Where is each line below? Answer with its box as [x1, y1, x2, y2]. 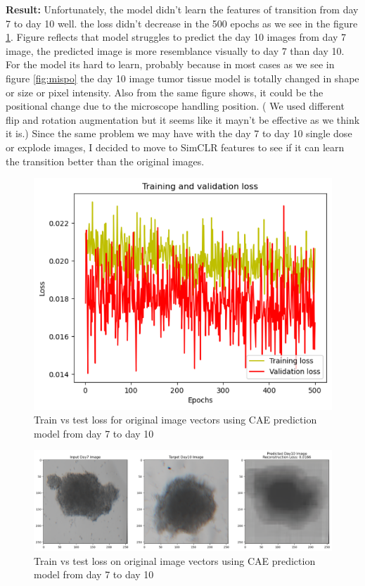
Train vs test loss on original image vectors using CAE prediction [34, 553, 316, 568]
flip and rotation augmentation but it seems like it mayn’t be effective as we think [6, 112, 360, 127]
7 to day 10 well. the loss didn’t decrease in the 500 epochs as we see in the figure [6, 15, 358, 30]
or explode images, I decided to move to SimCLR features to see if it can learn [6, 139, 345, 154]
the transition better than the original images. [6, 153, 205, 168]
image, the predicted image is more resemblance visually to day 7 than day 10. [6, 43, 345, 58]
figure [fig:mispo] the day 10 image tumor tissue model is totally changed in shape [6, 70, 359, 85]
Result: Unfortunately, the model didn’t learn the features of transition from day [6, 2, 359, 16]
